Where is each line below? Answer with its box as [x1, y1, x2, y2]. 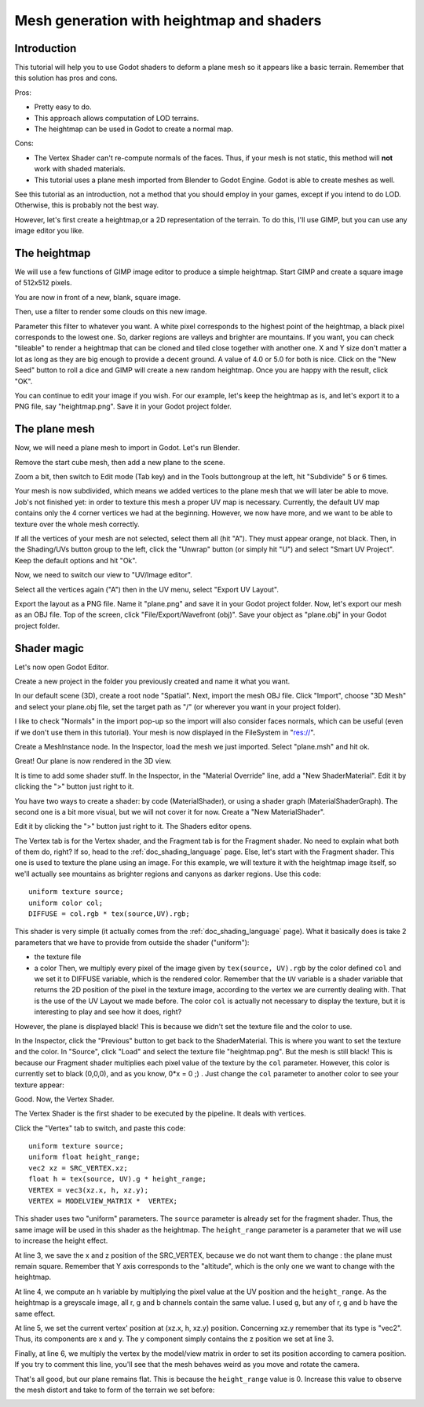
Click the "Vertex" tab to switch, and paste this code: [14, 1123, 186, 1133]
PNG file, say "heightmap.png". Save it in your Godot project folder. [14, 401, 232, 412]
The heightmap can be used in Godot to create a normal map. [34, 124, 234, 134]
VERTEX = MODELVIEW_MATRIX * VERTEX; [28, 1196, 178, 1206]
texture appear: [14, 1080, 64, 1090]
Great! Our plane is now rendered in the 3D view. [14, 757, 172, 766]
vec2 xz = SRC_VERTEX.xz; [28, 1163, 129, 1172]
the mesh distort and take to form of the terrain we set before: [14, 1385, 215, 1394]
